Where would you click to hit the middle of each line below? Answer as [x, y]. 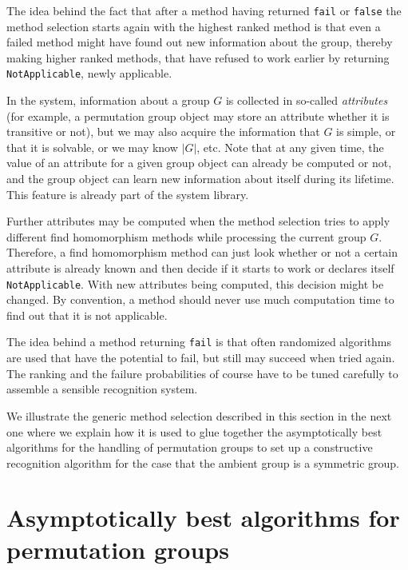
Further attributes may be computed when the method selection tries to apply [198, 221]
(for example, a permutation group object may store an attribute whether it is [198, 116]
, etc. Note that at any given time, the [290, 147]
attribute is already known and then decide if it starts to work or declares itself [200, 268]
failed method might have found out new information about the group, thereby [200, 42]
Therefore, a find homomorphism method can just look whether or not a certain [202, 252]
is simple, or [366, 132]
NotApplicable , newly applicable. [89, 73]
